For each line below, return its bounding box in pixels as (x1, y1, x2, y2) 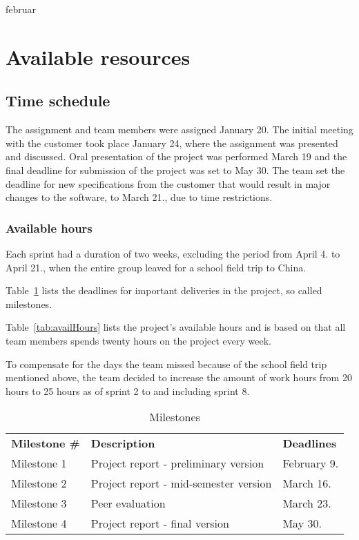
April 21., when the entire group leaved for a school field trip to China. (6, 260, 307, 274)
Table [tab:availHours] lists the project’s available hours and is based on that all (6, 320, 346, 334)
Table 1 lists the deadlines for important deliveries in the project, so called (6, 283, 322, 298)
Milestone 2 (11, 475, 67, 492)
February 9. (282, 455, 339, 472)
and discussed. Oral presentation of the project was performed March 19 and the (6, 149, 347, 164)
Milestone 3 (11, 495, 67, 512)
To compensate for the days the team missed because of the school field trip (6, 356, 327, 371)
